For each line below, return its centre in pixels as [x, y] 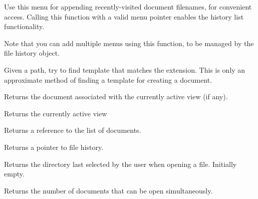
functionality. [24, 26]
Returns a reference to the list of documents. [73, 130]
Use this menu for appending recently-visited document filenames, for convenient [128, 7]
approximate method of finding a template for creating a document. [108, 79]
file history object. [32, 53]
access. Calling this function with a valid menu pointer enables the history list [124, 16]
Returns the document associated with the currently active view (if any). [116, 96]
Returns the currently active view [56, 113]
